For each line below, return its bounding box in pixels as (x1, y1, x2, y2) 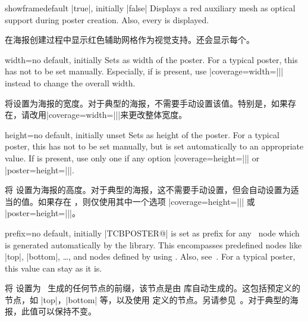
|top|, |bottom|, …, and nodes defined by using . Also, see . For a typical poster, (5, 250, 296, 263)
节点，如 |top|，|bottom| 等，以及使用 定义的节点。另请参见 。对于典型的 (5, 293, 290, 306)
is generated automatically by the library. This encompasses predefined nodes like (5, 238, 302, 251)
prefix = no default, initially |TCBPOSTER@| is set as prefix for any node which (5, 226, 300, 239)
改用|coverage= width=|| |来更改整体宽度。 (29, 108, 187, 121)
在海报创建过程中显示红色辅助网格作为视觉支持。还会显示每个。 (5, 33, 254, 46)
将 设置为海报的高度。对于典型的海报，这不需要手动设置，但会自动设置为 (5, 183, 291, 196)
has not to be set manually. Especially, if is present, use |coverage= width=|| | (5, 65, 284, 77)
